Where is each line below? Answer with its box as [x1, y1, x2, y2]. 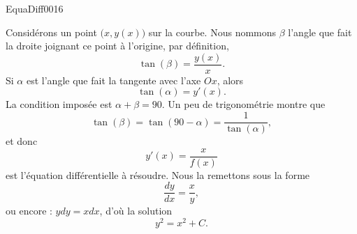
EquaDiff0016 [6, 1, 64, 15]
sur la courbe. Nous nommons [148, 24, 277, 39]
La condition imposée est [6, 97, 112, 111]
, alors [217, 72, 244, 87]
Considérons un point [6, 24, 97, 39]
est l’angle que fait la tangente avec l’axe [26, 72, 201, 87]
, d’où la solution [99, 203, 173, 218]
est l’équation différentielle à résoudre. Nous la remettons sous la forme [6, 167, 310, 182]
